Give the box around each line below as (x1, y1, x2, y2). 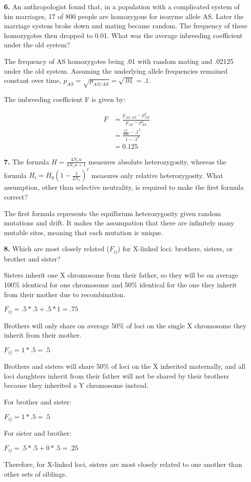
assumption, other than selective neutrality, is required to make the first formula (4, 182, 244, 192)
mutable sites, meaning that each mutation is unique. (4, 227, 163, 237)
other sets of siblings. (4, 468, 67, 479)
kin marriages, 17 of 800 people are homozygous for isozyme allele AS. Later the (4, 11, 244, 21)
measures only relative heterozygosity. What (91, 170, 223, 180)
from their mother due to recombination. (4, 289, 126, 299)
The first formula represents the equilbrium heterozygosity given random (4, 208, 221, 218)
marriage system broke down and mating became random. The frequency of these (4, 20, 248, 31)
